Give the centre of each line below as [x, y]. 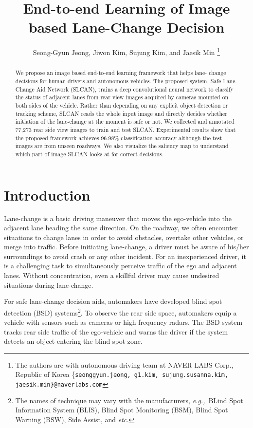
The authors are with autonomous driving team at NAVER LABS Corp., [124, 364]
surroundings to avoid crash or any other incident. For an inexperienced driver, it [125, 256]
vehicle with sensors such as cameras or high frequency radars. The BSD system [123, 322]
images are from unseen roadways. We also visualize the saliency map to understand [122, 146]
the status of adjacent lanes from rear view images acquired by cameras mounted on [122, 97]
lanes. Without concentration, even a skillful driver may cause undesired [112, 275]
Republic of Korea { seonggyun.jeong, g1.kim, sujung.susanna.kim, [122, 374]
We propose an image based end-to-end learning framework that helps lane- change [121, 73]
